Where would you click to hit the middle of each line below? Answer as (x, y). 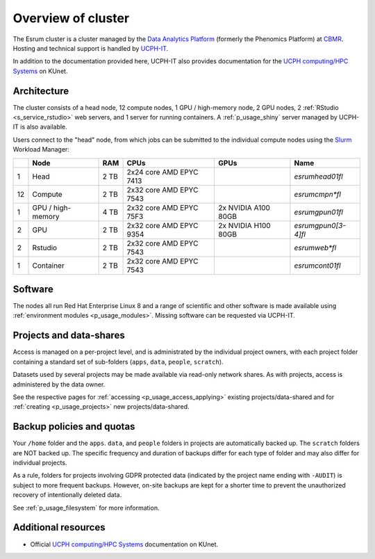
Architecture (41, 91)
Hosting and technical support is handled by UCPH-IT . (91, 48)
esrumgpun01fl (318, 212)
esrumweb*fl (315, 248)
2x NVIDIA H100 (244, 225)
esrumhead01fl (318, 176)
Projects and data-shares (69, 335)
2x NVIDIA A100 (244, 207)
